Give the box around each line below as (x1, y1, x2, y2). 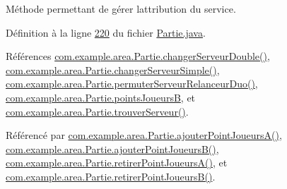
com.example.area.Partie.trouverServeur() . (6, 104, 189, 118)
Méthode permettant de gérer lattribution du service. (6, 1, 236, 16)
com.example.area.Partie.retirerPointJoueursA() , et (6, 155, 228, 170)
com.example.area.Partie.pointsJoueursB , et (6, 90, 196, 104)
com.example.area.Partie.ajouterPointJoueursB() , (6, 141, 219, 156)
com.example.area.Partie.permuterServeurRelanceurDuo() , (6, 76, 258, 91)
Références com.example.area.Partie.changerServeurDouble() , (6, 49, 270, 63)
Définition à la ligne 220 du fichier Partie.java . (6, 25, 206, 39)
